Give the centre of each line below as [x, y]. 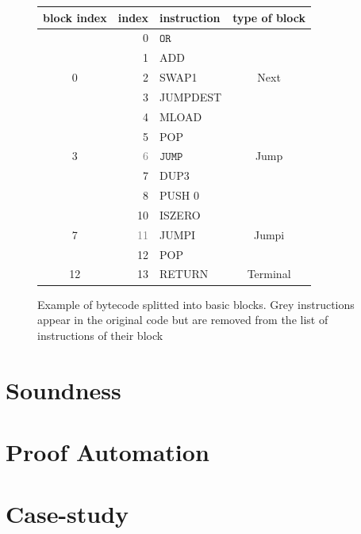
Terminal [269, 274]
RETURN [184, 274]
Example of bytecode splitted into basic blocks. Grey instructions [196, 304]
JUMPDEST [190, 96]
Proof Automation [108, 451]
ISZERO [180, 214]
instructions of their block [100, 335]
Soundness [63, 389]
